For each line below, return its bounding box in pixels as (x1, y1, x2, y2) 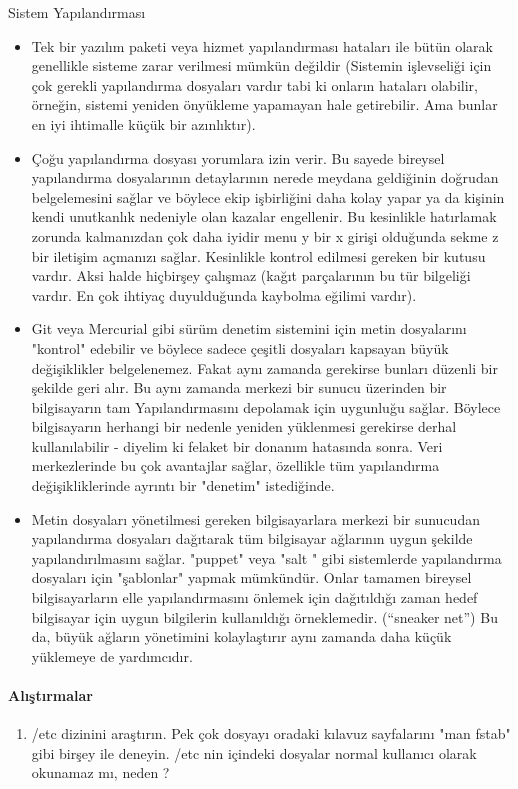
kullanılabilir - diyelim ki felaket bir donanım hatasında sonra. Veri (31, 435, 443, 456)
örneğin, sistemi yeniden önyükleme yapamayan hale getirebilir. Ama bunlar (31, 94, 498, 115)
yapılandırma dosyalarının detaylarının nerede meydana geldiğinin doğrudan (31, 167, 499, 188)
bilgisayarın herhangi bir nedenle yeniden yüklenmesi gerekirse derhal (31, 416, 457, 437)
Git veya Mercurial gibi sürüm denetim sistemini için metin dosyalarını (31, 318, 467, 339)
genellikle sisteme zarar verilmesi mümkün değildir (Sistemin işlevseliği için (31, 55, 492, 76)
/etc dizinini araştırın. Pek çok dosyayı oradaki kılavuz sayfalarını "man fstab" (31, 723, 511, 744)
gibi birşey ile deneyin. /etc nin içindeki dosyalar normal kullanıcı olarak (31, 742, 477, 763)
